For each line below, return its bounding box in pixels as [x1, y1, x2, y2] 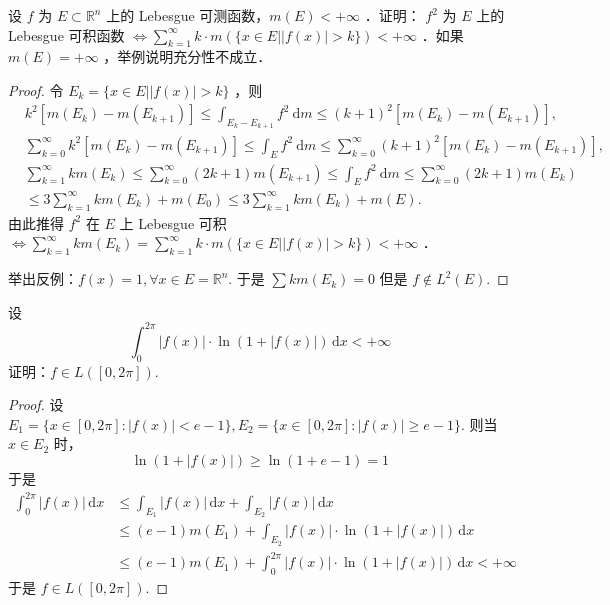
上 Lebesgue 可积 [119, 212, 227, 233]
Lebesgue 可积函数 [8, 24, 125, 45]
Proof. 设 [8, 394, 64, 415]
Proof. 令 [8, 79, 64, 100]
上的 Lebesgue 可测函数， [106, 5, 270, 25]
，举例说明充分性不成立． [103, 46, 272, 67]
